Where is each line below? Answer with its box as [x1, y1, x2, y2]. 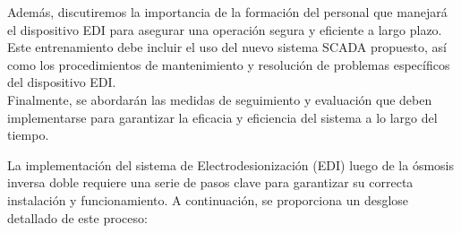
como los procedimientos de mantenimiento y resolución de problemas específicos [7, 55, 450, 73]
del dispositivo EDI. [7, 73, 116, 91]
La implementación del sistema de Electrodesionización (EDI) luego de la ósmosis [7, 155, 454, 174]
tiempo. [7, 125, 49, 144]
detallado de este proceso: [7, 208, 148, 227]
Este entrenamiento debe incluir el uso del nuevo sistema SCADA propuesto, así [7, 38, 447, 56]
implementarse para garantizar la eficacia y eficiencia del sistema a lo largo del [7, 108, 438, 126]
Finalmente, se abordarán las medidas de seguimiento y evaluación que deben [7, 90, 432, 108]
